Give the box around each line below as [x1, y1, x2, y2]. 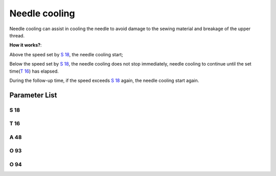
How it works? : [9, 42, 42, 48]
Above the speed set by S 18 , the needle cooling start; [9, 51, 124, 57]
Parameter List [9, 91, 57, 99]
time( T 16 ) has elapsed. [9, 68, 59, 74]
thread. [9, 32, 25, 38]
